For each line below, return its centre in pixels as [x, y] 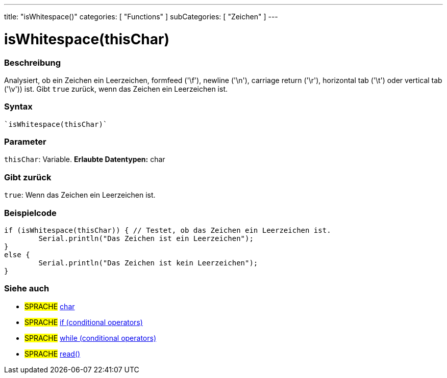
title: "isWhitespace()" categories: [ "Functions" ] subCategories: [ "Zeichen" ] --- [141, 17]
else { [17, 254]
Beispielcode [30, 213]
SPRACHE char [50, 306]
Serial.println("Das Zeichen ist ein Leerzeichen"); [146, 238]
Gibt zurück [28, 177]
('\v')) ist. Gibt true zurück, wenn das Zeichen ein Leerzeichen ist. [116, 89]
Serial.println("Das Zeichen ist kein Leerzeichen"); [148, 263]
